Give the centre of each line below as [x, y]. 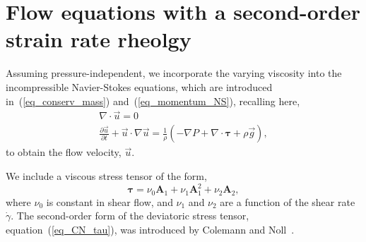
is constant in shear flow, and [110, 201]
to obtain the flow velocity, [64, 152]
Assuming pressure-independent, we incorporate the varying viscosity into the [174, 73]
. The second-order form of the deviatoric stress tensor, [130, 216]
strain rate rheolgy [99, 39]
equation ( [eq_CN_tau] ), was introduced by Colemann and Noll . [150, 229]
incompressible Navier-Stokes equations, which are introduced [139, 86]
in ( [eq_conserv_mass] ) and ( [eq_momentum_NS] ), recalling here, [153, 101]
